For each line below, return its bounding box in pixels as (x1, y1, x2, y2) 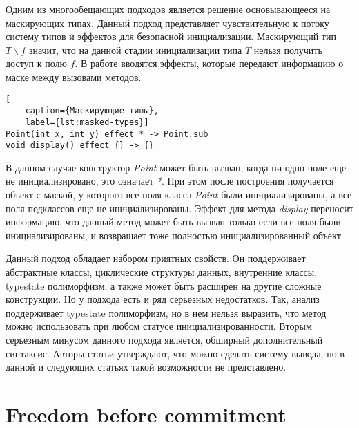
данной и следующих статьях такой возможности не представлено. (6, 360, 287, 374)
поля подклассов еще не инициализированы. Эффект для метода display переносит (6, 201, 353, 215)
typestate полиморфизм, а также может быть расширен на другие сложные (6, 278, 322, 292)
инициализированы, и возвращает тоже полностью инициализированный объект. (6, 227, 344, 242)
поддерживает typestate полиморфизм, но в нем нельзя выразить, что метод (6, 305, 327, 319)
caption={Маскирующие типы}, (25, 106, 159, 116)
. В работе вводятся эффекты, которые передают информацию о (75, 56, 344, 71)
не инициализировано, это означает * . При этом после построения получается (6, 174, 334, 188)
